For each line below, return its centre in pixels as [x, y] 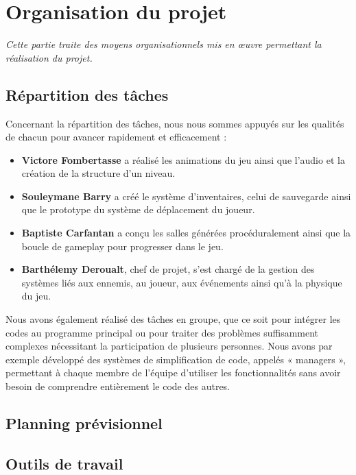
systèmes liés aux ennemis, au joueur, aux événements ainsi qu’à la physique [182, 282]
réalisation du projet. [49, 57]
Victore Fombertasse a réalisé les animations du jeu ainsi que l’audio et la [183, 159]
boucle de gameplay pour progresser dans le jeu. [122, 246]
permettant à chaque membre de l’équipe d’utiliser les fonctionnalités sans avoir [173, 373]
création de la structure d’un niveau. [98, 173]
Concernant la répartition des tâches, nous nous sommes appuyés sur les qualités [175, 123]
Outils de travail [64, 463]
